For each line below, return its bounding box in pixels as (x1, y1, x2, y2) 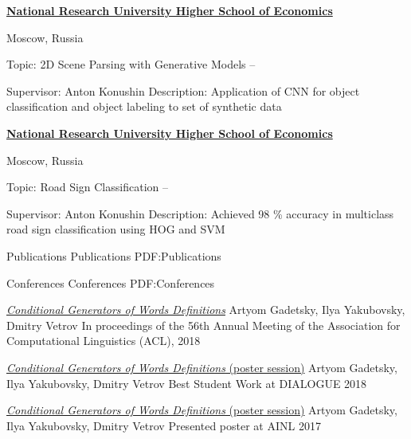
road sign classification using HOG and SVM (6, 221, 225, 237)
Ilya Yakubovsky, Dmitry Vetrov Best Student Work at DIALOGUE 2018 (6, 374, 367, 391)
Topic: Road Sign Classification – (6, 178, 168, 195)
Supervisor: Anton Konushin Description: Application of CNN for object (6, 82, 360, 99)
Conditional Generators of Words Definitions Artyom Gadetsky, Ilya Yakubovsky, (6, 301, 405, 318)
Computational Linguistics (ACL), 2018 (6, 332, 201, 349)
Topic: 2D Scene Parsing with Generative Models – (6, 56, 256, 73)
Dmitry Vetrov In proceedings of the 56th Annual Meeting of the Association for (6, 316, 401, 333)
